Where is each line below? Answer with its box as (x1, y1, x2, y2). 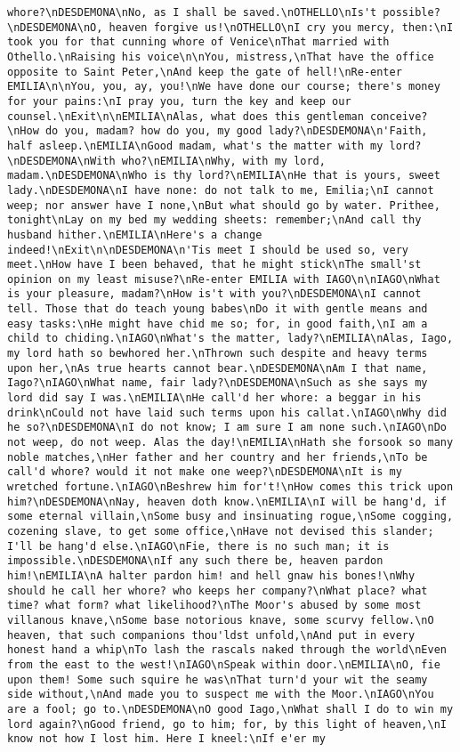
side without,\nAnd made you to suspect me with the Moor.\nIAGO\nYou (7, 688, 434, 701)
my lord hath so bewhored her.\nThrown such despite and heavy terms (7, 347, 428, 360)
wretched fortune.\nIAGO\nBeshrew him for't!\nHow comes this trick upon (7, 481, 454, 493)
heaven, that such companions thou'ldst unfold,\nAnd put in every (7, 628, 416, 642)
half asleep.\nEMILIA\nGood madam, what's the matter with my (7, 139, 383, 152)
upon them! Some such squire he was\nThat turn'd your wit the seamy (7, 673, 428, 686)
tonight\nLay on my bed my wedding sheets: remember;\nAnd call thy (7, 214, 422, 227)
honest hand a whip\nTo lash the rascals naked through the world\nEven (7, 643, 447, 657)
